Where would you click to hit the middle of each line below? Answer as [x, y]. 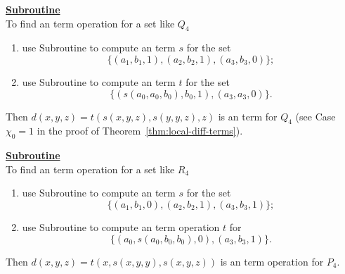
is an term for [248, 116]
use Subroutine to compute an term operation [121, 226]
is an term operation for [272, 261]
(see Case [315, 116]
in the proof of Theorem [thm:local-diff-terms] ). [140, 131]
